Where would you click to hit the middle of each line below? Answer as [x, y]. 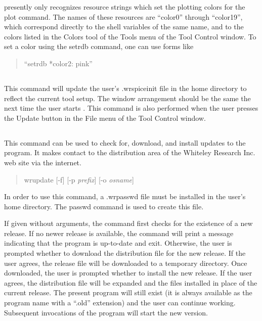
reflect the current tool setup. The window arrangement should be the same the [127, 98]
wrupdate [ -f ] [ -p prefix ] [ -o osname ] [79, 179]
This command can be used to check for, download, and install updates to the [125, 142]
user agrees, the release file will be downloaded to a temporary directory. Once [126, 263]
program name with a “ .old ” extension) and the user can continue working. [120, 303]
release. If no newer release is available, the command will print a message [119, 233]
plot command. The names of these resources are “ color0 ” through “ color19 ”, [123, 16]
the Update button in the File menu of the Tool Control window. [105, 118]
